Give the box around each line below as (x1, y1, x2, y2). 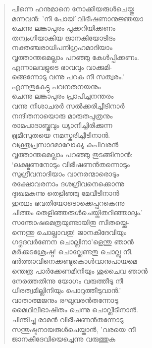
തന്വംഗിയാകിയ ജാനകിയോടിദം (11, 32, 115, 43)
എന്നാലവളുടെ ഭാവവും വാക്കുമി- (11, 61, 112, 72)
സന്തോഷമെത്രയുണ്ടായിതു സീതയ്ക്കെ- (11, 217, 130, 228)
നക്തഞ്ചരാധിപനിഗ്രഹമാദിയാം (11, 42, 112, 53)
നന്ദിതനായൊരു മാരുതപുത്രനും (11, 110, 113, 120)
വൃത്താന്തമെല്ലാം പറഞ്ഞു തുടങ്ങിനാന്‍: (11, 149, 133, 159)
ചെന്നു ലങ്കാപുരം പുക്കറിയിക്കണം (11, 23, 115, 33)
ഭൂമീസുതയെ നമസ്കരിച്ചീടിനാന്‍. (11, 129, 110, 140)
